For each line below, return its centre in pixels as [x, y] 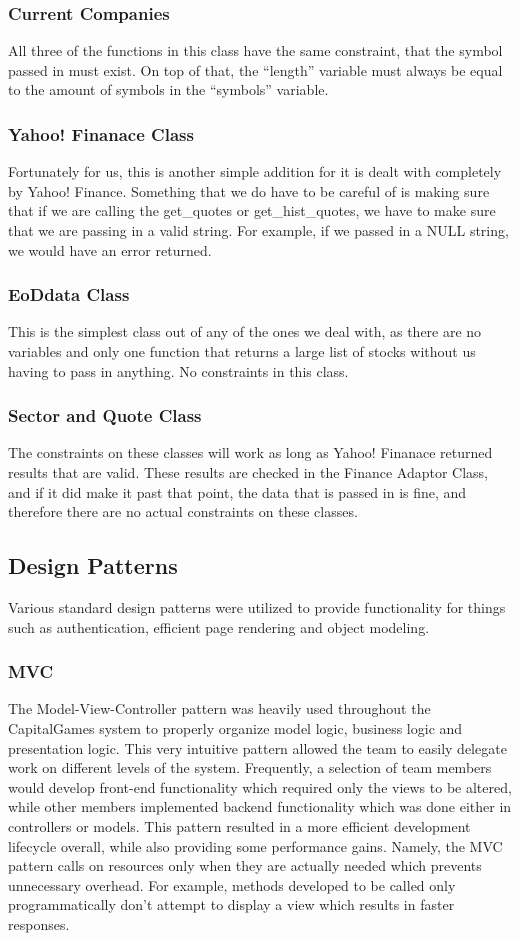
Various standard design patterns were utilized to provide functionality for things [257, 606]
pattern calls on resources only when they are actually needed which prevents [245, 865]
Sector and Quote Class [105, 415]
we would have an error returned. [110, 249]
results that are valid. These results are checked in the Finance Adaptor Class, [248, 472]
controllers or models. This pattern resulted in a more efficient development [239, 825]
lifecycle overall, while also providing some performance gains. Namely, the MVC [255, 845]
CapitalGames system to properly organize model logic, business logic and [235, 727]
